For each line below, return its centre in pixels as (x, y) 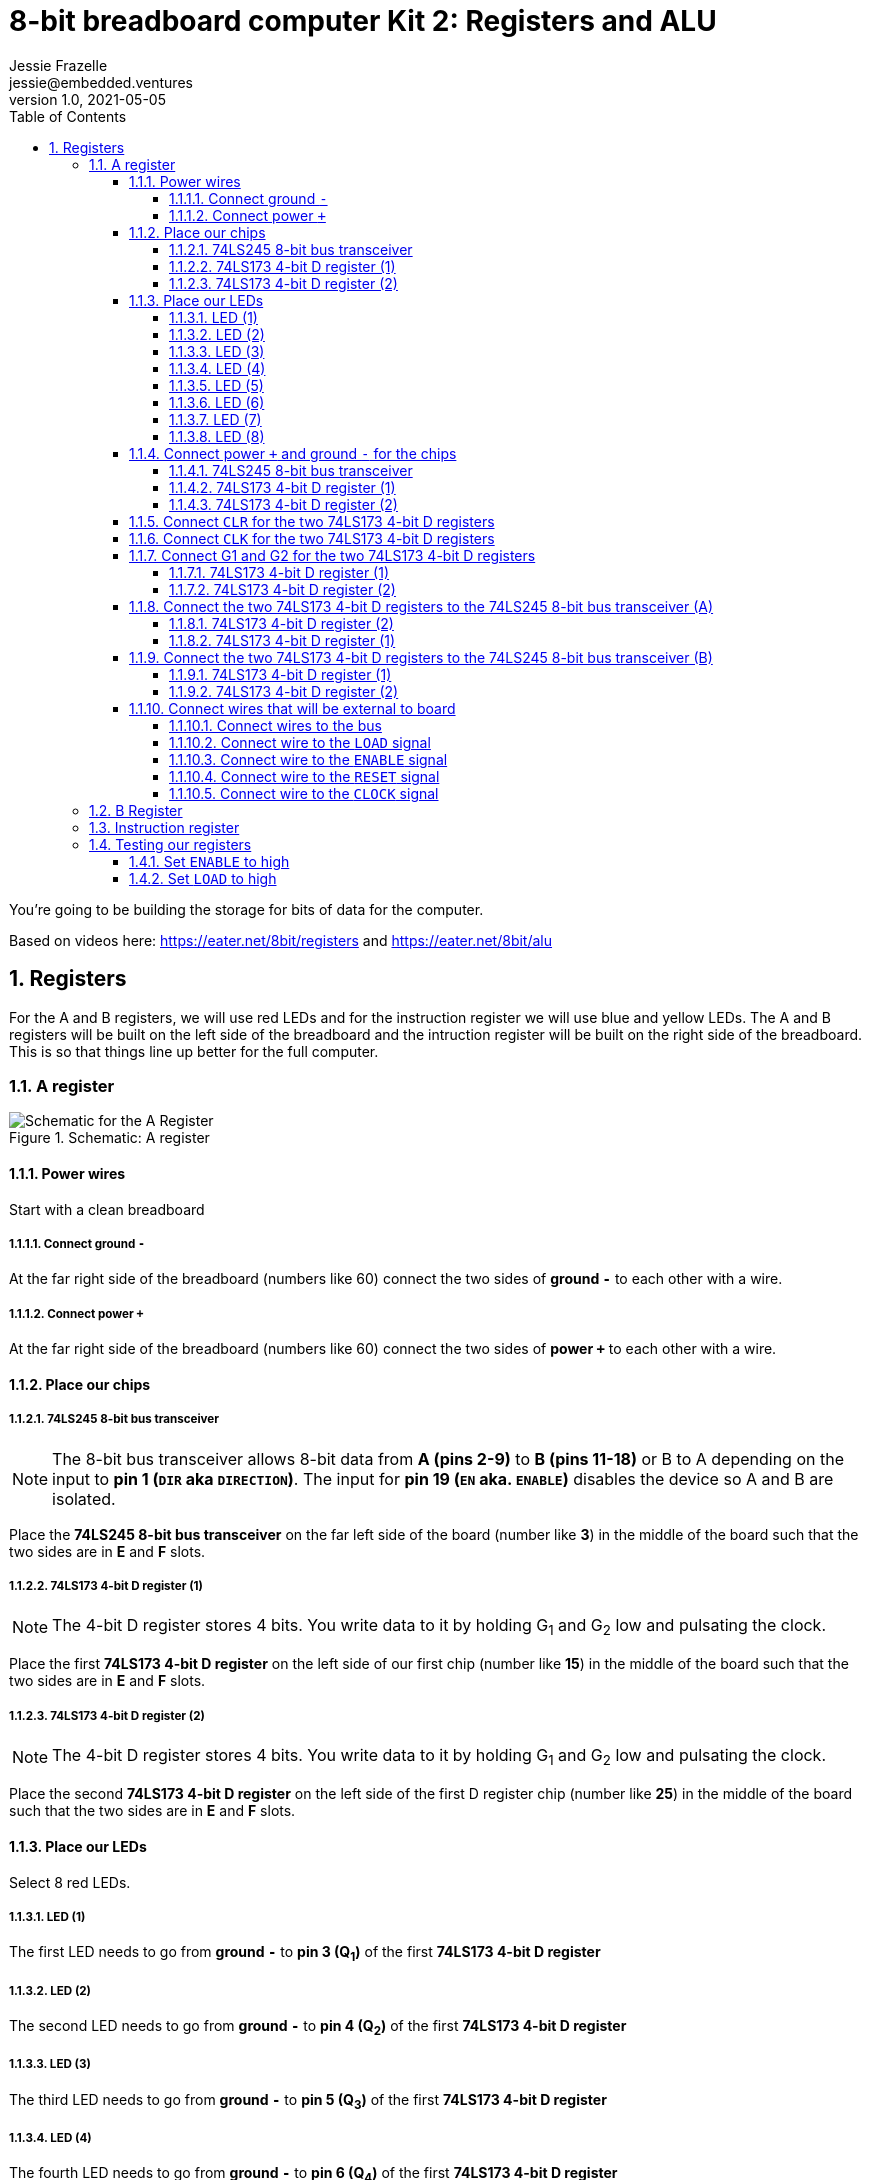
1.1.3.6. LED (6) (217, 402)
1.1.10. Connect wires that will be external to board (292, 708)
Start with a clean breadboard (107, 1209)
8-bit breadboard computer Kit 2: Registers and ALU (363, 21)
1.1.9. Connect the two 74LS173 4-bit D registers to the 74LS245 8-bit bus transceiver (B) (421, 657)
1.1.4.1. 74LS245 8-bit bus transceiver (291, 470)
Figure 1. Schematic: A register (109, 1138)
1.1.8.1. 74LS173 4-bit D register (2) (281, 623)
